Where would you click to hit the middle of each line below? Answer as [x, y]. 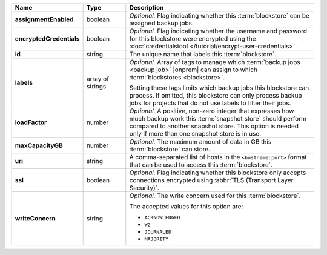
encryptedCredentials [47, 38]
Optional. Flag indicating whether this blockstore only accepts [218, 173]
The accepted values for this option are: [186, 206]
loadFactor [31, 122]
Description [147, 8]
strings [96, 86]
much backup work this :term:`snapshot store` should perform [218, 118]
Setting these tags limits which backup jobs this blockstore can [219, 88]
